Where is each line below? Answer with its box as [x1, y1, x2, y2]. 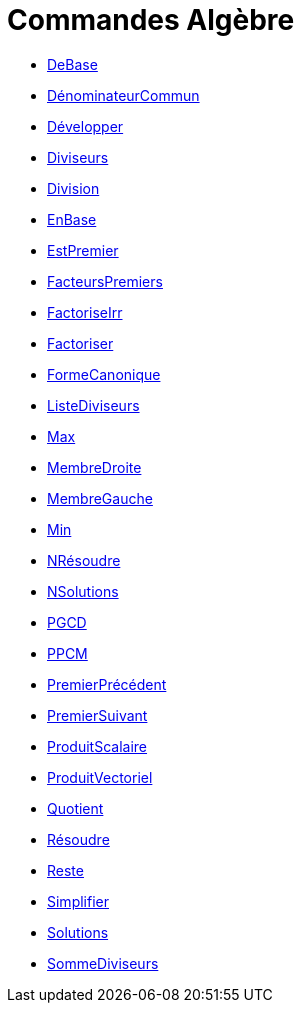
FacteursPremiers [47, 272, 163, 290]
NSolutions [47, 582, 119, 600]
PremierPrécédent [47, 675, 167, 693]
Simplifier [47, 892, 109, 910]
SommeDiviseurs [47, 954, 159, 972]
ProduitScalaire [47, 737, 148, 755]
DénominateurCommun [47, 86, 200, 104]
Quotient [47, 799, 104, 817]
